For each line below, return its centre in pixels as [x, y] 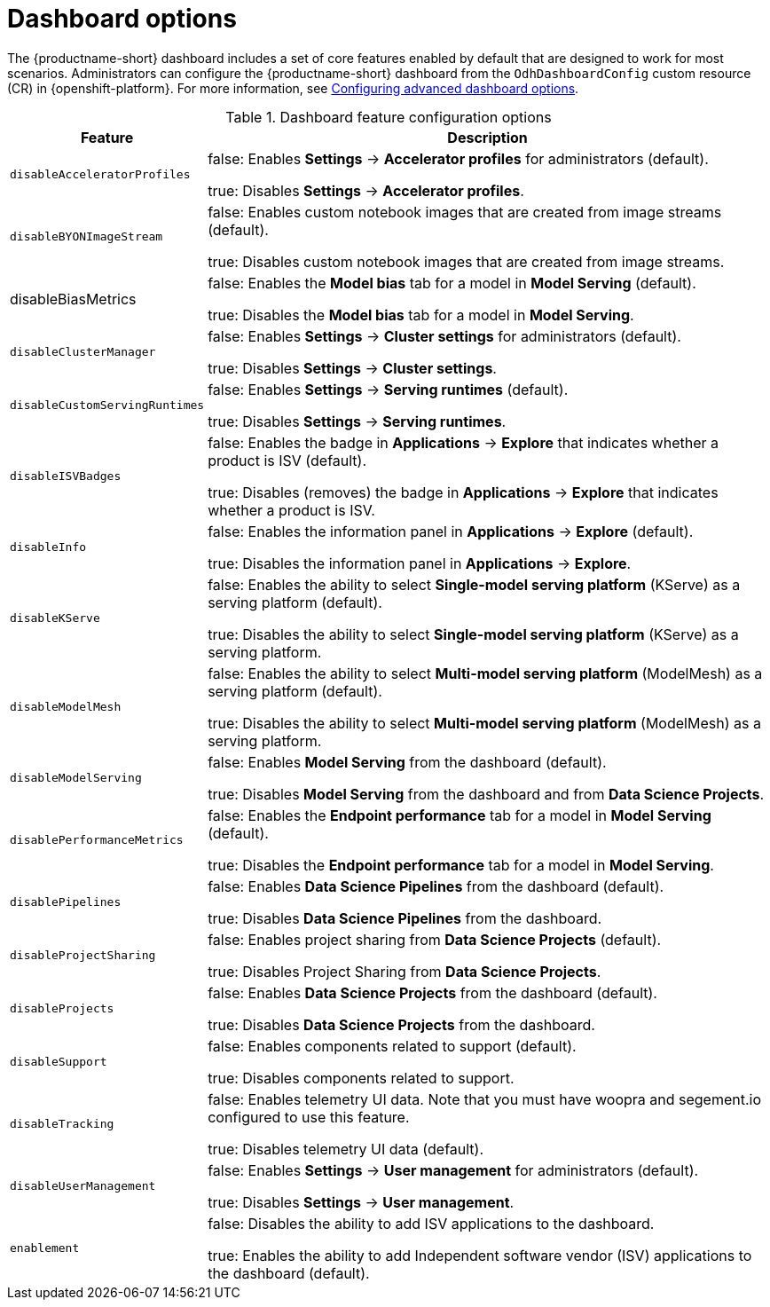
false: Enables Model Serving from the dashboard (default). [407, 762]
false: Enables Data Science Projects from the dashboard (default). [432, 992]
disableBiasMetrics [73, 299]
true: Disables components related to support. [361, 1078]
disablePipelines [66, 902]
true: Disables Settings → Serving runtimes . [357, 421]
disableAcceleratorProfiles [100, 175]
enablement [45, 1248]
